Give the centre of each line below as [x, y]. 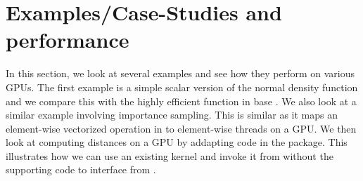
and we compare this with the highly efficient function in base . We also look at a [181, 101]
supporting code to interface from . [81, 169]
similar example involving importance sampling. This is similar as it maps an [172, 115]
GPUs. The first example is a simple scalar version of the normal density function [182, 87]
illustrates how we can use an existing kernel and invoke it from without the [170, 155]
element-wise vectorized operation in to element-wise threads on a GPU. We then [181, 128]
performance [68, 40]
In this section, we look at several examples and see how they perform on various [180, 73]
